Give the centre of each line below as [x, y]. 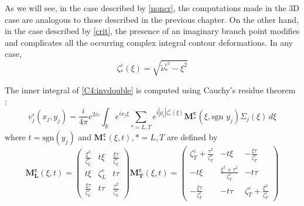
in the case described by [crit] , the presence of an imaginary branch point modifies [152, 31]
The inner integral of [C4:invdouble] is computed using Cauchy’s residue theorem [150, 90]
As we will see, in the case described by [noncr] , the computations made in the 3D [152, 8]
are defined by [192, 137]
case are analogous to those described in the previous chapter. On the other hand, [152, 19]
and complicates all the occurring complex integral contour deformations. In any [149, 42]
